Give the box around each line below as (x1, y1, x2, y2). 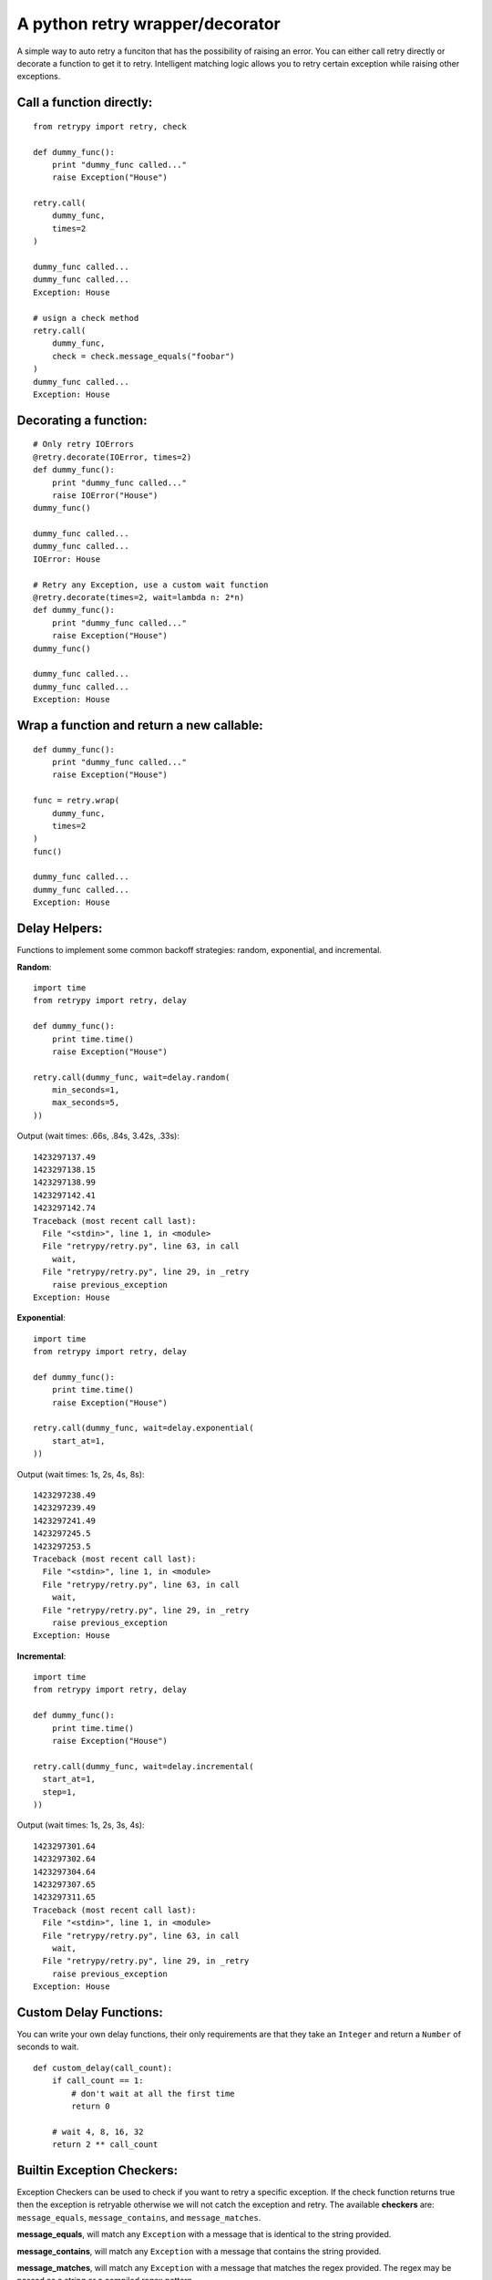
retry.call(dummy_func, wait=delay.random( (33, 1072, 231, 1083)
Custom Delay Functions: (16, 2005, 163, 2020)
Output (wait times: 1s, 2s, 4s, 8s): (16, 1468, 145, 1479)
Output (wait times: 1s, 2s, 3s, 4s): (16, 1819, 145, 1830)
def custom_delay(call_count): (33, 2062, 173, 2073)
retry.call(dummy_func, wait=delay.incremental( (33, 1761, 254, 1771)
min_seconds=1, (51, 1085, 120, 1095)
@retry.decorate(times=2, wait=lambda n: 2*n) (33, 593, 245, 603)
